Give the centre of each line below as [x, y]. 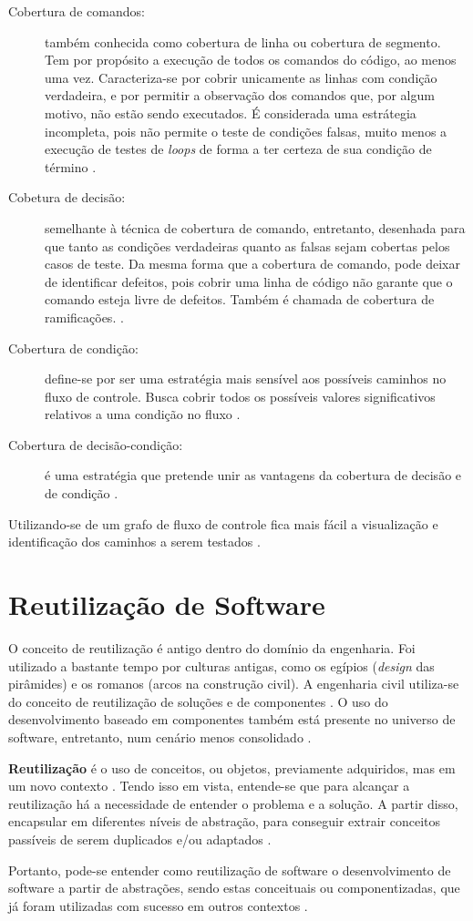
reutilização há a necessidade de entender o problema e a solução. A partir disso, [233, 803]
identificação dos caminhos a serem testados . [134, 542]
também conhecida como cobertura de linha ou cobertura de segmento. [243, 41]
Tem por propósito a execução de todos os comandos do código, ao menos [251, 60]
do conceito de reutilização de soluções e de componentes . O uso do [198, 701]
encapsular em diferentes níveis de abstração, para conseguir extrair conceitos [224, 821]
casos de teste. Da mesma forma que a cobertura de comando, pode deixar [252, 264]
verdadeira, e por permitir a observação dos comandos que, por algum [240, 95]
